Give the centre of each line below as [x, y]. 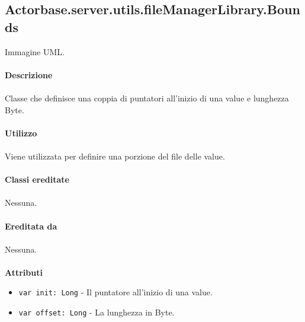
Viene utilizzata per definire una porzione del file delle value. [115, 156]
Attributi [24, 272]
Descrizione [29, 74]
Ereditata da [31, 226]
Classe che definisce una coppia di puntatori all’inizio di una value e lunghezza [147, 98]
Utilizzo [21, 133]
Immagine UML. [35, 51]
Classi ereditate [37, 179]
